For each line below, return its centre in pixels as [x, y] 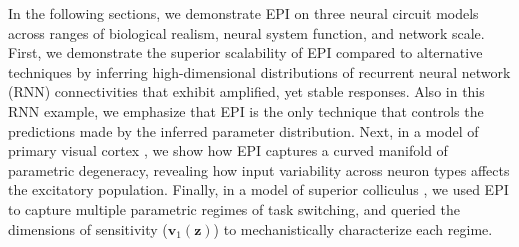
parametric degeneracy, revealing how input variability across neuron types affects [259, 169]
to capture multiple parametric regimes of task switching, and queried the [234, 208]
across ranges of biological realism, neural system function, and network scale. [246, 32]
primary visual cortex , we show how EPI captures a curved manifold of [228, 150]
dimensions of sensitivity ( [88, 228]
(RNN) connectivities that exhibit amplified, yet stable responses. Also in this [246, 91]
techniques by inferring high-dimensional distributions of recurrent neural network [259, 71]
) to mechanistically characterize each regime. [353, 228]
